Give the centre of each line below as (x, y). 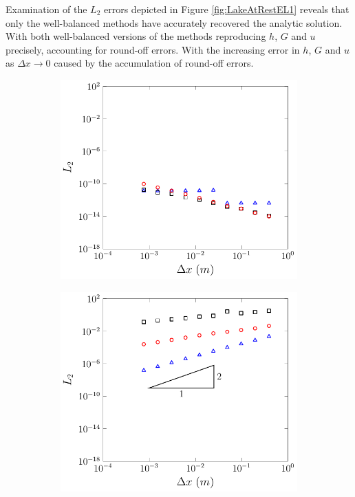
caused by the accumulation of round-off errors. (154, 63)
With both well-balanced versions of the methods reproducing (136, 36)
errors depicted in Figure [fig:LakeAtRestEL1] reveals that (227, 9)
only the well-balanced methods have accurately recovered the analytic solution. (174, 22)
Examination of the (46, 9)
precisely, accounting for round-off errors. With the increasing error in (153, 49)
